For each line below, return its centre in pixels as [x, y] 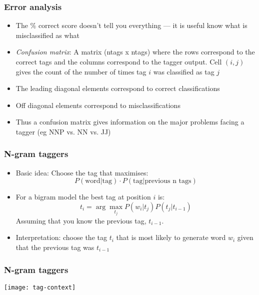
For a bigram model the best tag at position [83, 197]
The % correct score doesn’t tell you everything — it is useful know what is [131, 25]
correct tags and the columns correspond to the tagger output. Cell [119, 61]
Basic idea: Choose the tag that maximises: [82, 172]
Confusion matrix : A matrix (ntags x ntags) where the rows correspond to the [135, 52]
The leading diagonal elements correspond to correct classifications [118, 88]
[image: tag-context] [40, 287]
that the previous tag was [55, 247]
